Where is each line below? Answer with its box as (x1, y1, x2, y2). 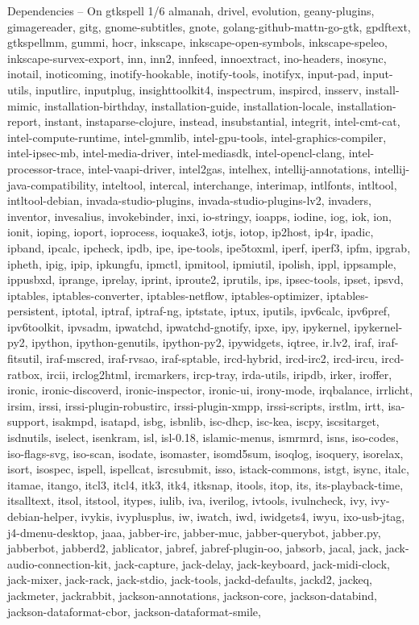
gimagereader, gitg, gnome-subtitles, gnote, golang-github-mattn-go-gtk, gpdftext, (7, 18, 411, 35)
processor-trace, (7, 160, 85, 177)
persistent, (7, 302, 59, 319)
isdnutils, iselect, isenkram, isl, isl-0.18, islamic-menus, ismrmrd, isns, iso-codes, (7, 429, 399, 446)
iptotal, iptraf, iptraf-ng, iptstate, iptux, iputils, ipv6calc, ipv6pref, (61, 302, 391, 319)
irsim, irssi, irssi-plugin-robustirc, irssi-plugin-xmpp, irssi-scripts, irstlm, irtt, (7, 397, 384, 414)
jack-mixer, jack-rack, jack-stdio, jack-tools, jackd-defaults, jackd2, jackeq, (7, 571, 372, 588)
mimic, (7, 97, 41, 114)
